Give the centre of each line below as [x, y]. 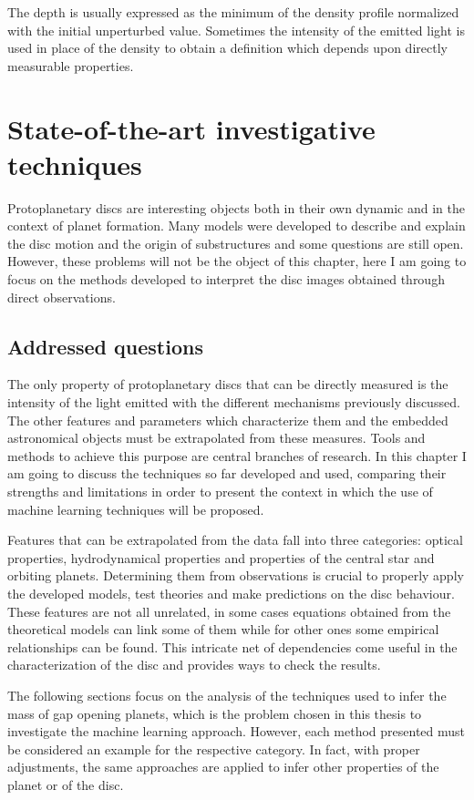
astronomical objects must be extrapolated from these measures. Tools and [216, 438]
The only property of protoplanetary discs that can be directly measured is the [228, 384]
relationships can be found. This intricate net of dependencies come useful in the [232, 646]
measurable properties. [71, 65]
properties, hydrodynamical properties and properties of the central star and [221, 557]
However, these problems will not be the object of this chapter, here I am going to [237, 261]
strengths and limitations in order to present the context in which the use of [220, 492]
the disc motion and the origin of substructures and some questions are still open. [236, 243]
